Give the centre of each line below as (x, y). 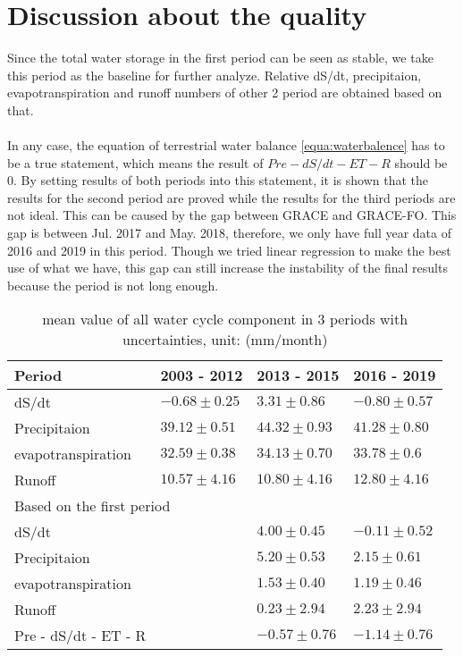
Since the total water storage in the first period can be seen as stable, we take (220, 58)
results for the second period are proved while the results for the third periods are (231, 197)
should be (421, 162)
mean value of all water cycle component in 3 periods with (225, 319)
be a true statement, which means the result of (135, 162)
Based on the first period (93, 506)
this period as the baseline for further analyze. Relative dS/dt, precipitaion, (215, 75)
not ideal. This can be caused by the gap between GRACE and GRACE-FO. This (232, 215)
